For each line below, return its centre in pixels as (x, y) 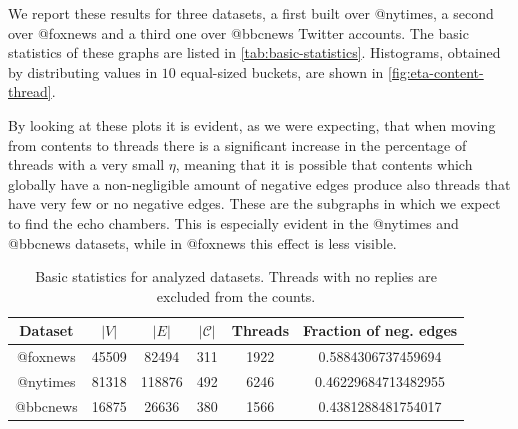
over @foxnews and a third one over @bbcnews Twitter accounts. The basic (238, 32)
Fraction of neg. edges (380, 330)
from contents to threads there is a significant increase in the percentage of (237, 144)
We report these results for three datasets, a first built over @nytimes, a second (251, 13)
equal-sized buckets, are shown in (282, 71)
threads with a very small (86, 164)
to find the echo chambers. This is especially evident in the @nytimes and (233, 222)
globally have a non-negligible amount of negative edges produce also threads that (259, 183)
